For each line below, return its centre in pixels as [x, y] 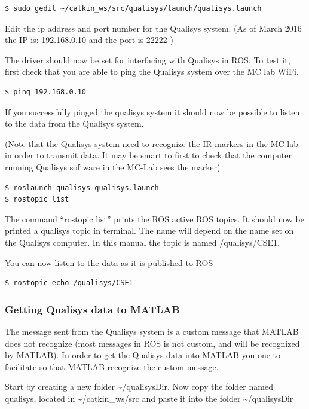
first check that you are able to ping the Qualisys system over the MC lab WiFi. [152, 71]
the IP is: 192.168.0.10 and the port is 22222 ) [89, 40]
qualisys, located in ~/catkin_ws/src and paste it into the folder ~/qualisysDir [149, 398]
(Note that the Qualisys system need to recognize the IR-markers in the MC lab [152, 143]
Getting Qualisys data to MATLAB [92, 309]
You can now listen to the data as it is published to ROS [109, 262]
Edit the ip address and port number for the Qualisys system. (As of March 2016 [153, 28]
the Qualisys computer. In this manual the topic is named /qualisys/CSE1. [142, 242]
